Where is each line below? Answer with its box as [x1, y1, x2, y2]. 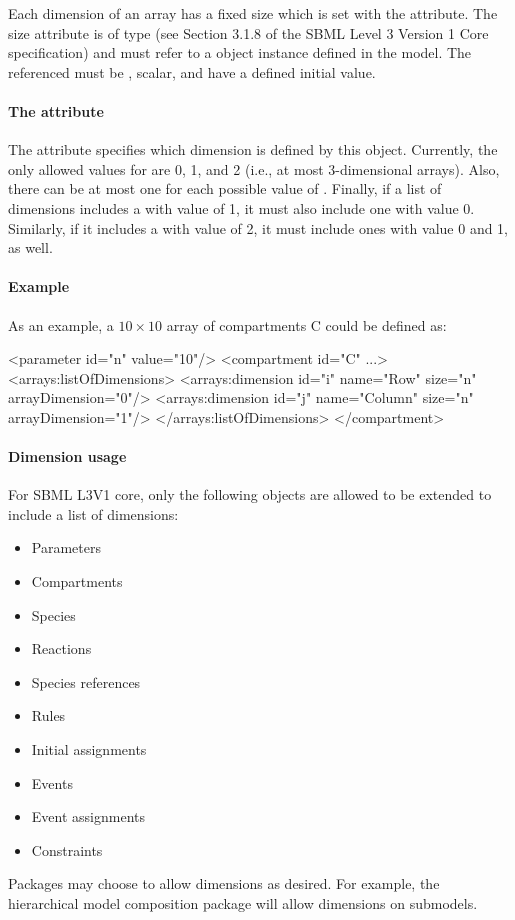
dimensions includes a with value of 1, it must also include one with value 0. [8, 197, 475, 218]
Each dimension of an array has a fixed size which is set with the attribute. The [8, 3, 498, 23]
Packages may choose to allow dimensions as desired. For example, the [8, 873, 440, 894]
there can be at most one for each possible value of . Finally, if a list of [8, 178, 442, 199]
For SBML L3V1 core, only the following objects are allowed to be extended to [8, 484, 492, 505]
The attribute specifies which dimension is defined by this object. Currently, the [8, 139, 498, 160]
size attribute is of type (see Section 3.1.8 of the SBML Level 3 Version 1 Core [8, 22, 489, 43]
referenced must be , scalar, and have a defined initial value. [8, 61, 376, 82]
